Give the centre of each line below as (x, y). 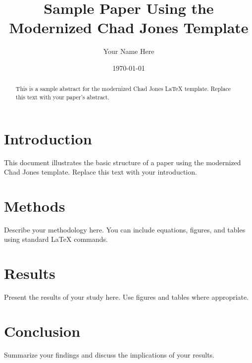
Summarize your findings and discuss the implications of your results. (109, 354)
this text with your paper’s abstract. (63, 97)
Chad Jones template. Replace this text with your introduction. (101, 172)
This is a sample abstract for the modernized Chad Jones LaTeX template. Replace (123, 89)
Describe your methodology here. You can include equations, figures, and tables (125, 229)
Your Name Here (129, 51)
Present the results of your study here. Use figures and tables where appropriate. (126, 297)
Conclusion (42, 331)
